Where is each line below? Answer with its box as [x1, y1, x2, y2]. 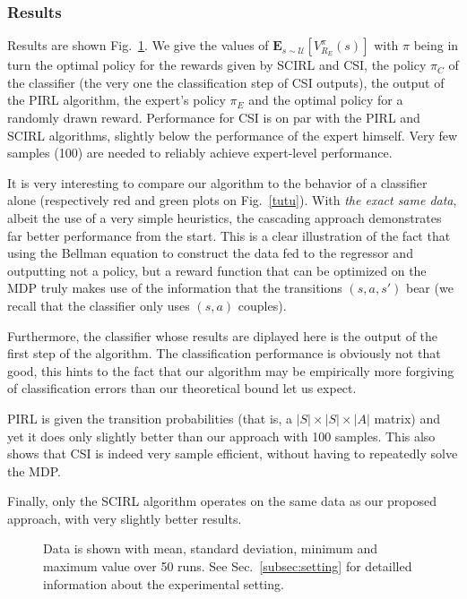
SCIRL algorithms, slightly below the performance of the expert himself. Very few [7, 125, 458, 144]
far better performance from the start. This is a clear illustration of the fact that [7, 226, 451, 244]
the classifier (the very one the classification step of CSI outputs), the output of [7, 73, 445, 91]
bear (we [405, 278, 454, 297]
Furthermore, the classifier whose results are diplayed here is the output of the [7, 326, 438, 345]
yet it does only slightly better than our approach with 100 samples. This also [7, 426, 436, 445]
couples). [238, 295, 287, 314]
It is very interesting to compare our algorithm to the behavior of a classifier [7, 173, 428, 192]
